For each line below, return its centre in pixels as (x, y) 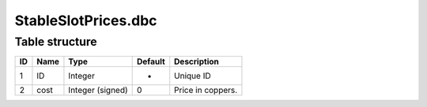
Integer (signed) (98, 90)
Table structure (56, 42)
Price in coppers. (206, 90)
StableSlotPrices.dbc (86, 20)
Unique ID (193, 76)
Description (196, 61)
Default (151, 61)
